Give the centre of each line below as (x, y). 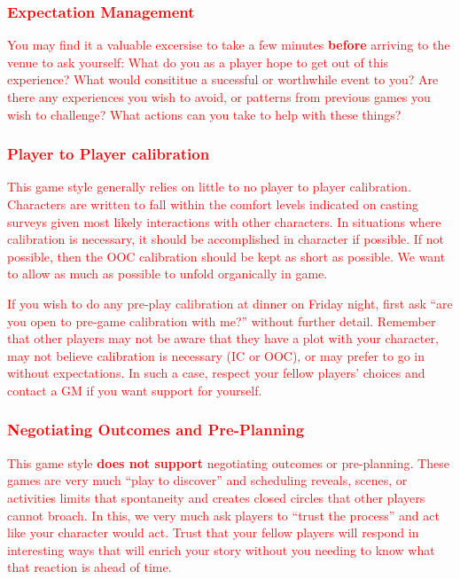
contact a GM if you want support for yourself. (135, 390)
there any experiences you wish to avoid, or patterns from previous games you (219, 97)
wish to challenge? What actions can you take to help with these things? (204, 114)
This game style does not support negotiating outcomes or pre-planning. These (228, 462)
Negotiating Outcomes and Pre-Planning (156, 430)
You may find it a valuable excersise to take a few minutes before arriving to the (229, 45)
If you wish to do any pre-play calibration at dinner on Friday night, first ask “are (230, 303)
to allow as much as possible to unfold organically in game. (168, 274)
